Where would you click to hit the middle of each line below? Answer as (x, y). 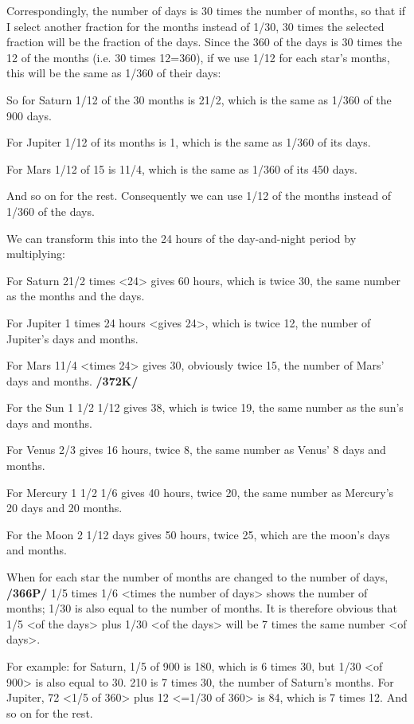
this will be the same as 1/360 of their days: (114, 73)
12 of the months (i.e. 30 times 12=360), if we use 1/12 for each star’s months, (198, 57)
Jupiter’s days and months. (72, 338)
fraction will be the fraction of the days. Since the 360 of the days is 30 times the (204, 42)
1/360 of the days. (51, 211)
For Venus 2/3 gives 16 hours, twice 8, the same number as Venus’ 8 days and (196, 450)
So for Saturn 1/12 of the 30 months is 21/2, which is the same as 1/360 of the (199, 99)
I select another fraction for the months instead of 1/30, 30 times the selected (195, 26)
